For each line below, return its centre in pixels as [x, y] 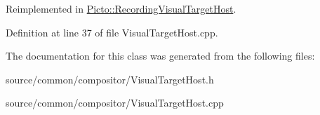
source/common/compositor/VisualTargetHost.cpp [115, 103]
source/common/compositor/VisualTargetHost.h [110, 79]
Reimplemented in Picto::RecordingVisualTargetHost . [121, 8]
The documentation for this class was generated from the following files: [160, 56]
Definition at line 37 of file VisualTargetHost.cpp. [112, 32]
